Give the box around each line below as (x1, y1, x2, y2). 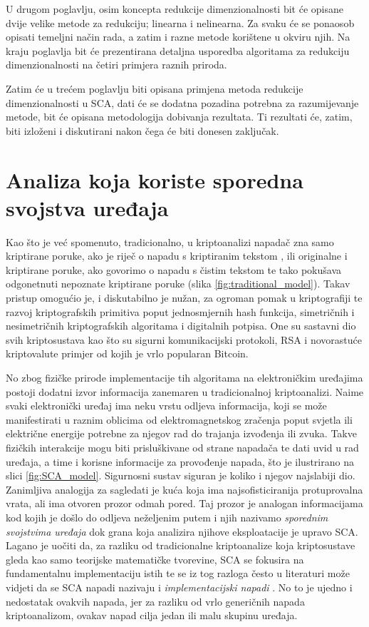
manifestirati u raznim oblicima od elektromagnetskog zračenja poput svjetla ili (6, 412, 353, 427)
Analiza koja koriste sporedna (6, 165, 303, 194)
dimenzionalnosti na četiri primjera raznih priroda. (6, 57, 227, 72)
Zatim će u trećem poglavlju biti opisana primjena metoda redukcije (6, 81, 303, 96)
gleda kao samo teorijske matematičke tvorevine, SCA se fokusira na (6, 551, 304, 566)
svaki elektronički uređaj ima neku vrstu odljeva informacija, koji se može (6, 398, 327, 413)
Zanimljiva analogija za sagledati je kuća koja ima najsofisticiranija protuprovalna (6, 481, 363, 496)
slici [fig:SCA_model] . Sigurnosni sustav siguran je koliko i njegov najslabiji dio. (6, 468, 355, 483)
